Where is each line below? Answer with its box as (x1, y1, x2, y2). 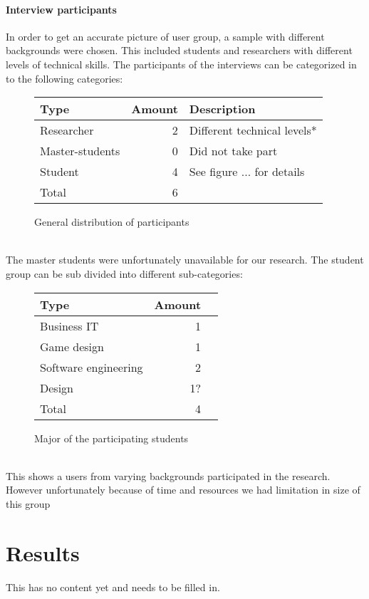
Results (6, 538, 80, 567)
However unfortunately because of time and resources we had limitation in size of (6, 482, 360, 497)
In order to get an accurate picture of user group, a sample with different (6, 28, 325, 43)
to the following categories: (6, 71, 123, 85)
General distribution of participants (34, 214, 189, 229)
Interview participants (6, 1, 117, 16)
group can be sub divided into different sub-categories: (6, 266, 243, 281)
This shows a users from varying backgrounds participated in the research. (6, 468, 331, 483)
